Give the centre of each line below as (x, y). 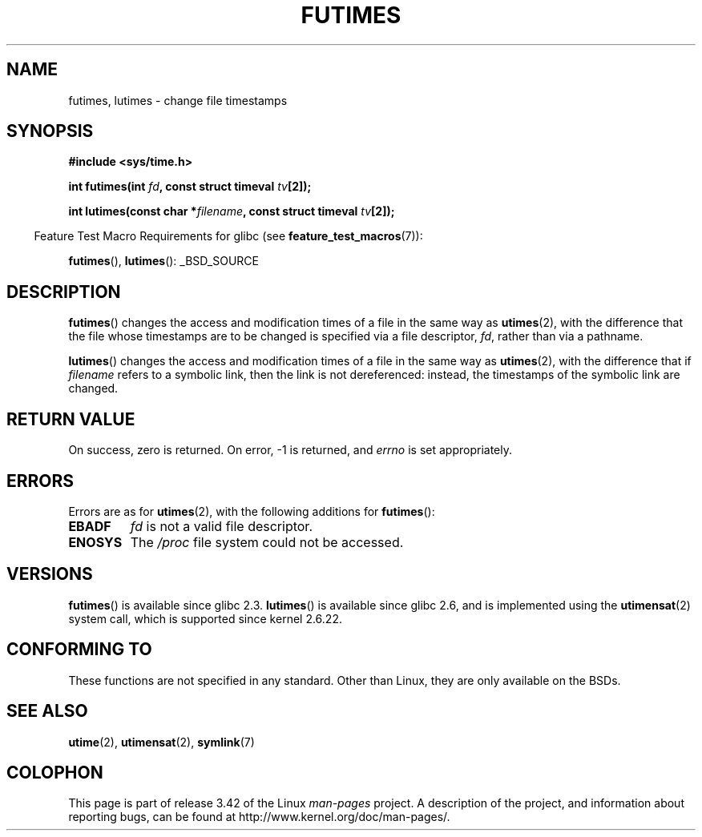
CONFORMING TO (79, 650)
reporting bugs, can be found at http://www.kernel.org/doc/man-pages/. (259, 817)
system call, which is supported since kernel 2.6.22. (205, 618)
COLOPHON (55, 772)
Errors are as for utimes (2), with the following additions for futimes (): (252, 511)
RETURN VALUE (71, 419)
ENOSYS (95, 542)
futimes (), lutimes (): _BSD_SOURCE (164, 261)
